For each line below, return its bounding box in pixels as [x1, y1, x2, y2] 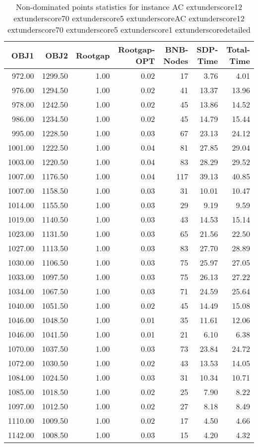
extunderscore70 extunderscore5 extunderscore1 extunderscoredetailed [7, 24, 251, 35]
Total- [226, 44, 250, 55]
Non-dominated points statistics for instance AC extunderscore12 [15, 1, 243, 12]
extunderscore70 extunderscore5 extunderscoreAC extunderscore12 [13, 12, 245, 24]
